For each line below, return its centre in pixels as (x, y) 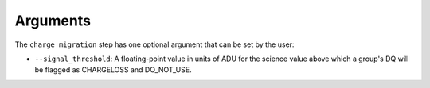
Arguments (53, 21)
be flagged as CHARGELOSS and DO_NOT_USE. (113, 70)
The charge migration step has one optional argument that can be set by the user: (154, 44)
